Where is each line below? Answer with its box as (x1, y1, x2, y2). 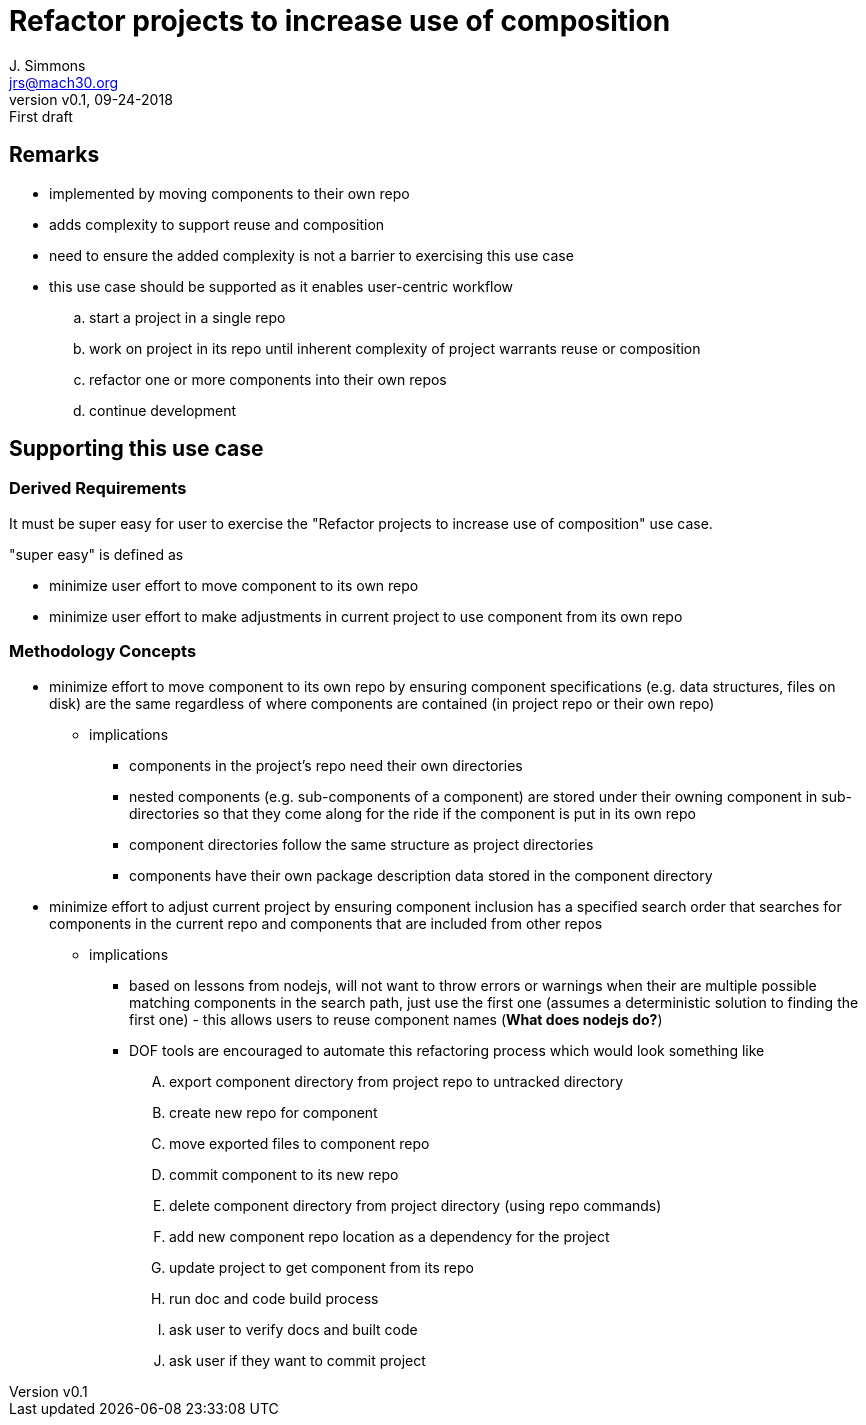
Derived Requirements (9, 478, 187, 499)
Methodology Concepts (9, 641, 197, 662)
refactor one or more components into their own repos (89, 370, 447, 388)
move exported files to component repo (169, 1134, 430, 1152)
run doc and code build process (169, 1289, 379, 1307)
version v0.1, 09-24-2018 (9, 90, 173, 108)
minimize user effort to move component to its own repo (49, 576, 419, 594)
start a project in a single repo (89, 308, 286, 326)
